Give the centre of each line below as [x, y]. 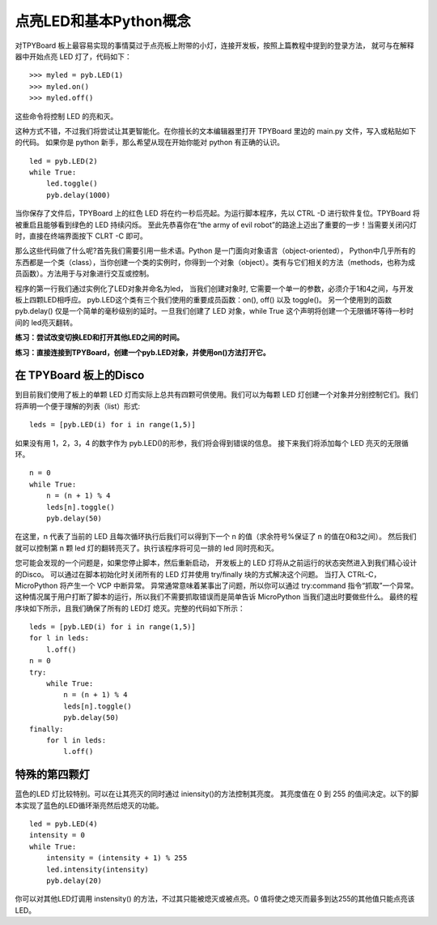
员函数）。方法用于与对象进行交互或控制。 [84, 274]
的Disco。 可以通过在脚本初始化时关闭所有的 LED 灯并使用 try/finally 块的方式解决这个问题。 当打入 [180, 574]
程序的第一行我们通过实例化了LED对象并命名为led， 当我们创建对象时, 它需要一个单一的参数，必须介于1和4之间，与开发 [214, 289]
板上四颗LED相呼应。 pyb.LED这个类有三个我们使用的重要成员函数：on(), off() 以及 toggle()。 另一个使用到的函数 [204, 299]
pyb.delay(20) [74, 881]
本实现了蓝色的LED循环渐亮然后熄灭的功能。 [89, 805]
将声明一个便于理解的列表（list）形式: [78, 406]
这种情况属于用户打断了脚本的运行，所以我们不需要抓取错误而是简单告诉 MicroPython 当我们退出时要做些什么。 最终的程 [216, 597]
